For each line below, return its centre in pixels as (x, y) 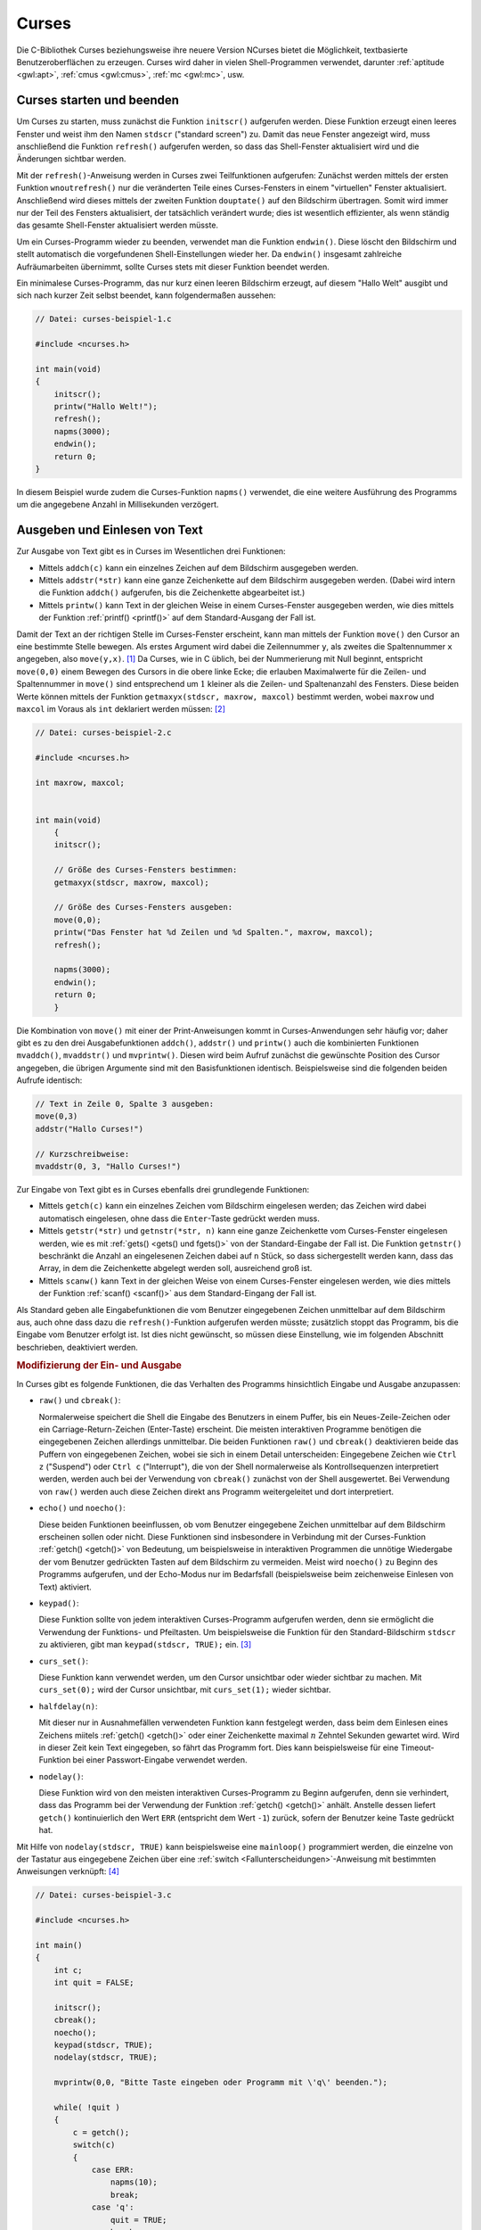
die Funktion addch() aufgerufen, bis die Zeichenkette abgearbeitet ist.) (172, 592)
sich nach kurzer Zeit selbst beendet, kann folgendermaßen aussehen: (146, 295)
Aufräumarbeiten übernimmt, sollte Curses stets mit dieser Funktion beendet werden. (173, 267)
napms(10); (134, 2182)
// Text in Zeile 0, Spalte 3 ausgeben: (124, 1104)
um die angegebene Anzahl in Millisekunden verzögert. (118, 505)
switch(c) (94, 2145)
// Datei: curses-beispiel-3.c (104, 1895)
